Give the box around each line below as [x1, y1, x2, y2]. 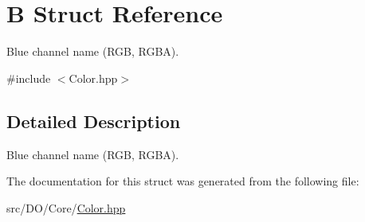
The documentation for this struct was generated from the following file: [6, 173, 359, 189]
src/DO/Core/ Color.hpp [6, 199, 126, 216]
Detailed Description [6, 108, 181, 133]
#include [6, 69, 51, 86]
